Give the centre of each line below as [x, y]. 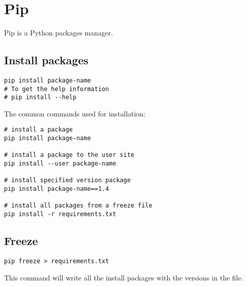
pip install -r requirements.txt [60, 214]
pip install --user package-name [60, 164]
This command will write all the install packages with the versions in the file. [124, 277]
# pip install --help [40, 97]
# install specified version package [67, 180]
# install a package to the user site [69, 155]
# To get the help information [57, 89]
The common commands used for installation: [75, 113]
